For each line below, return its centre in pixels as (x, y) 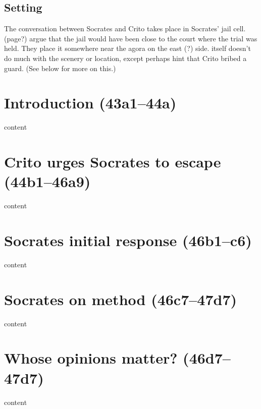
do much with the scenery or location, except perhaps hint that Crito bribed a (125, 58)
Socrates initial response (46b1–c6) (128, 240)
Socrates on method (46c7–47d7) (121, 299)
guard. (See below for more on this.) (60, 68)
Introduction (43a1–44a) (90, 103)
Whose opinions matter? (91, 358)
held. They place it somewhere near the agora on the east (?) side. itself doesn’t (127, 48)
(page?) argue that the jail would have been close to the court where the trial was (131, 38)
